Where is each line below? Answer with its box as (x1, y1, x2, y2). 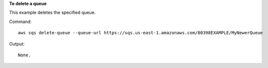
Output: (9, 41, 25, 46)
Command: (9, 19, 32, 24)
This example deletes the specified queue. (9, 10, 96, 16)
